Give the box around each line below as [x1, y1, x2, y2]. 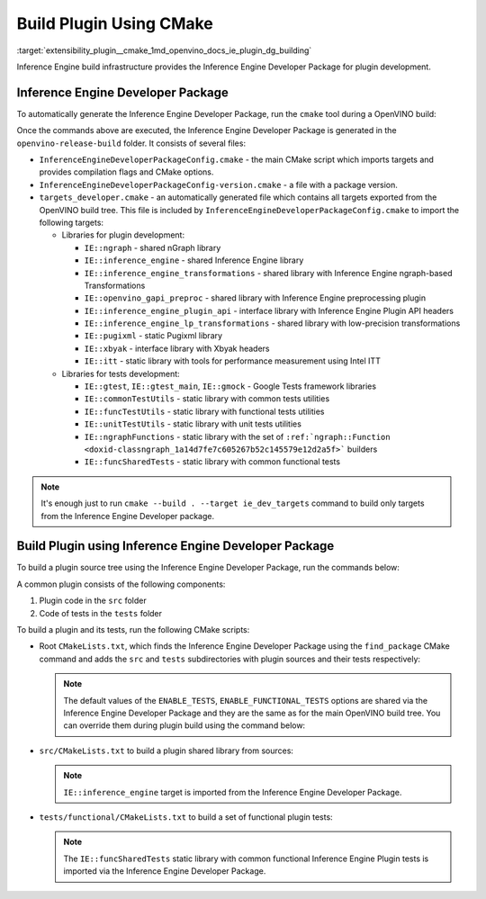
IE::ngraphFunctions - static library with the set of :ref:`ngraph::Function [84, 431, 391, 442]
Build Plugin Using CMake [16, 13, 213, 33]
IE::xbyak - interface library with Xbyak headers [84, 343, 270, 354]
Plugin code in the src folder [39, 595, 148, 607]
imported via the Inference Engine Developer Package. [63, 866, 266, 877]
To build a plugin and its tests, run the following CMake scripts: [16, 625, 250, 635]
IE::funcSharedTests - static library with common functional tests [84, 456, 341, 467]
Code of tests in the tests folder [39, 607, 162, 618]
